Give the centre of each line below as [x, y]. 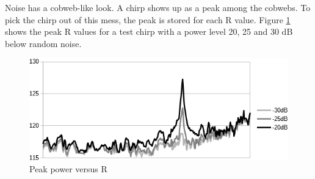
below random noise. [43, 43]
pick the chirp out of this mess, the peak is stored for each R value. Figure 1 [148, 19]
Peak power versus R [68, 169]
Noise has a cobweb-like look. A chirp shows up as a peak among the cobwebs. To [158, 7]
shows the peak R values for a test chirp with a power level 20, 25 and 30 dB [149, 31]
